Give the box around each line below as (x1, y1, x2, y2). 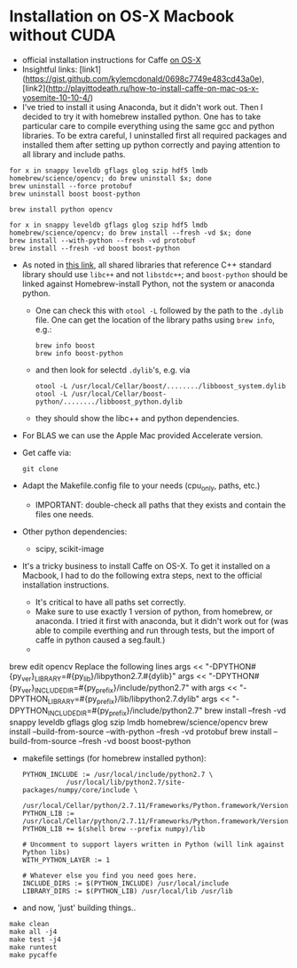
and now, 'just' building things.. (21, 902, 137, 913)
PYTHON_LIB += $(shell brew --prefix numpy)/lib (21, 824, 206, 833)
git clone (21, 464, 59, 473)
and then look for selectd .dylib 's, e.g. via (35, 364, 191, 375)
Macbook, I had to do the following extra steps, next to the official (21, 570, 262, 580)
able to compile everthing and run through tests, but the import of (35, 625, 275, 636)
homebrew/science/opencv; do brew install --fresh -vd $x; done (9, 228, 252, 237)
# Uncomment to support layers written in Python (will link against (21, 840, 285, 849)
